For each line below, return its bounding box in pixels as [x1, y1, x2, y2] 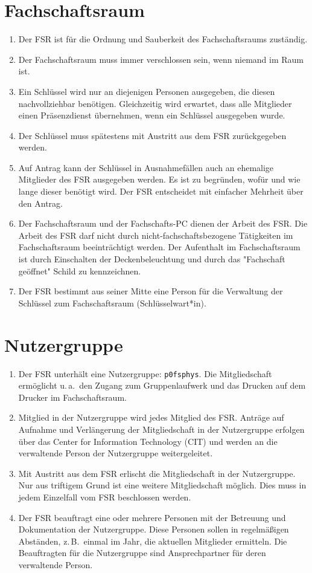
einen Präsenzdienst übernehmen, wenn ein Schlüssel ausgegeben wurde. [18, 109, 285, 121]
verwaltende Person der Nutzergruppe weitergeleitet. [18, 447, 213, 459]
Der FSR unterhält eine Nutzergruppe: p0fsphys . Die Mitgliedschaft [18, 367, 272, 380]
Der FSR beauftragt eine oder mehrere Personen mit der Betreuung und [18, 511, 286, 523]
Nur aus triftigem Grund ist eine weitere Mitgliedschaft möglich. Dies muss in [18, 479, 307, 491]
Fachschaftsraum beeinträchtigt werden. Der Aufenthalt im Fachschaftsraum [18, 241, 301, 253]
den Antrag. [18, 196, 63, 209]
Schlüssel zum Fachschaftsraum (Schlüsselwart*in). [18, 296, 206, 309]
